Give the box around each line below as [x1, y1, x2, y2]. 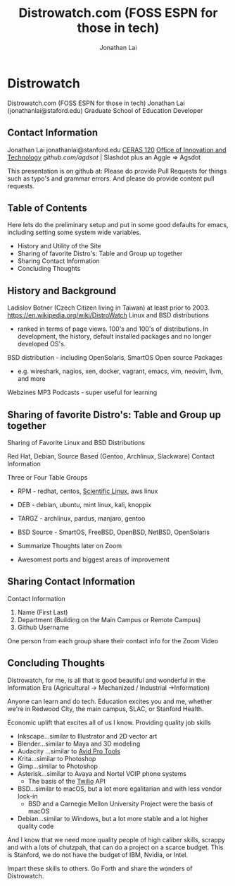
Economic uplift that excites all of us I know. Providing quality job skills [7, 718, 211, 727]
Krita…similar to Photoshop [17, 754, 96, 763]
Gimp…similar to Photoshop [17, 762, 99, 770]
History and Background [7, 284, 117, 297]
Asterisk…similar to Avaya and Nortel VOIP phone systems [17, 769, 186, 777]
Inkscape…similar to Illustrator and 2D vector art [17, 732, 158, 740]
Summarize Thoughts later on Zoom [17, 541, 122, 550]
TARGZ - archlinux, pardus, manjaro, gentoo [17, 514, 146, 523]
